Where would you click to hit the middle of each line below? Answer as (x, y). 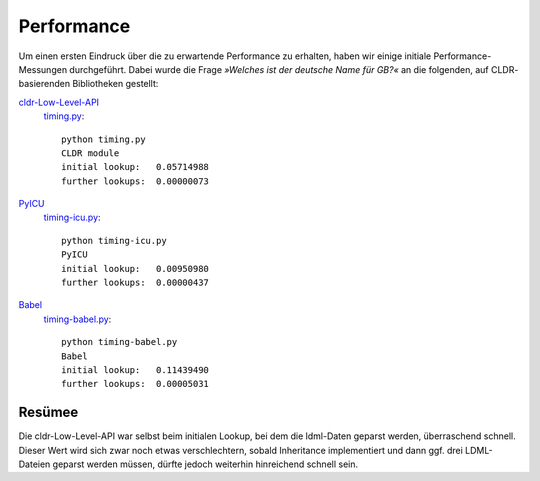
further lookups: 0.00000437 (135, 283)
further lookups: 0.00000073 (135, 181)
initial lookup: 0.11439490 (135, 369)
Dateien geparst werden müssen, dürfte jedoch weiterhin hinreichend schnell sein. (188, 464)
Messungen (43, 69)
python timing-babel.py (119, 342)
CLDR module (90, 153)
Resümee (48, 412)
